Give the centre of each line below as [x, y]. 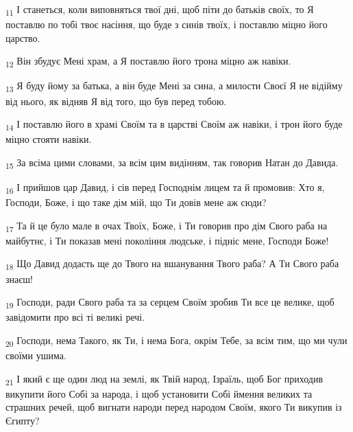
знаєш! [19, 278]
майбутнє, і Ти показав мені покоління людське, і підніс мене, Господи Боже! [167, 240]
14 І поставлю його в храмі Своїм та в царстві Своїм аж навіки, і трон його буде [174, 125]
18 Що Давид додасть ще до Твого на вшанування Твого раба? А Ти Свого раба [172, 264]
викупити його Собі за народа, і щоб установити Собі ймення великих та [159, 393]
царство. [23, 37]
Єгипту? [23, 420]
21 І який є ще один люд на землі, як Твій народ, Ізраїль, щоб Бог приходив [165, 379]
